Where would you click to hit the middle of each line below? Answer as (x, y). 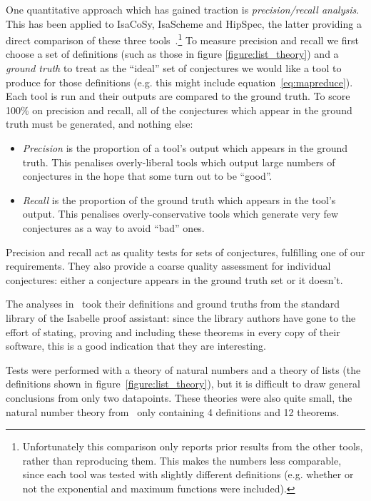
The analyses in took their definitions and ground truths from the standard (173, 304)
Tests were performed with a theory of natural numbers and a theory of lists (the (183, 369)
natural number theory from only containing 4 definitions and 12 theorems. (173, 411)
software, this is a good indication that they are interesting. (136, 346)
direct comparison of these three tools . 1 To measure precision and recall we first (182, 39)
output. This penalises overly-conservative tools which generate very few (181, 214)
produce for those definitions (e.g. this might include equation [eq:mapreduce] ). (179, 82)
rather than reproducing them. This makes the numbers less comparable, (182, 460)
